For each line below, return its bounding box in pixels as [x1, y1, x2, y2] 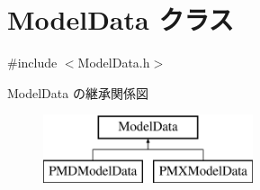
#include [7, 53, 58, 72]
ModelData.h [77, 53, 150, 72]
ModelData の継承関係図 [7, 83, 148, 102]
